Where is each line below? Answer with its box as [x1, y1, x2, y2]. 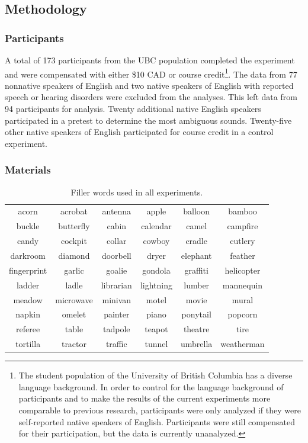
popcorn [227, 308, 258, 320]
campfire [227, 220, 258, 232]
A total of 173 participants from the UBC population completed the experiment [5, 54, 295, 66]
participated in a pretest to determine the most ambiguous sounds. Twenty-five [5, 114, 292, 126]
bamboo [228, 205, 257, 217]
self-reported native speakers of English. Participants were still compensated [18, 415, 296, 428]
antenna [102, 205, 131, 217]
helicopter [224, 264, 261, 276]
